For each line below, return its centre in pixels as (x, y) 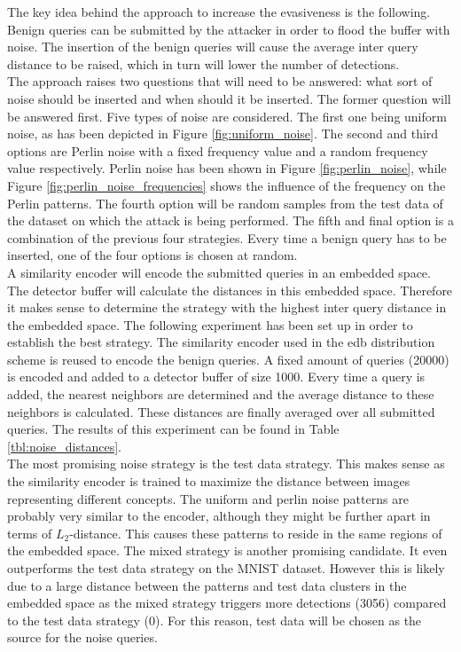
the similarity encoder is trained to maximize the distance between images (209, 481)
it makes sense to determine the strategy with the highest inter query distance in (227, 307)
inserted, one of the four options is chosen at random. (152, 255)
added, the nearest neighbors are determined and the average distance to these (221, 394)
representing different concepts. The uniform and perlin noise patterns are (208, 498)
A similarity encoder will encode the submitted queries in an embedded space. (219, 272)
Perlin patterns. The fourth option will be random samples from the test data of (225, 203)
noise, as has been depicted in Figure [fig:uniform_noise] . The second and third (223, 134)
